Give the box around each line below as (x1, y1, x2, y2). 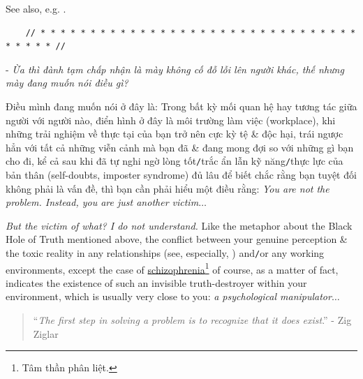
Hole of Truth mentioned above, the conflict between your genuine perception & (6, 232, 348, 246)
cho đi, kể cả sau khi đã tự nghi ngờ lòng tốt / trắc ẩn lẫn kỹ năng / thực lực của (6, 154, 343, 168)
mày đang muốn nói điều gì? (6, 75, 128, 90)
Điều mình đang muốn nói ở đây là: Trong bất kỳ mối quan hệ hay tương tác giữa (6, 98, 357, 113)
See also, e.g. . (6, 1, 66, 15)
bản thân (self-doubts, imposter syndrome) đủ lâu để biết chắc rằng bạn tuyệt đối (6, 168, 357, 181)
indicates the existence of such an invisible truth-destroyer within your (6, 275, 307, 290)
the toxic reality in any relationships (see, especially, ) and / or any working (6, 245, 325, 260)
